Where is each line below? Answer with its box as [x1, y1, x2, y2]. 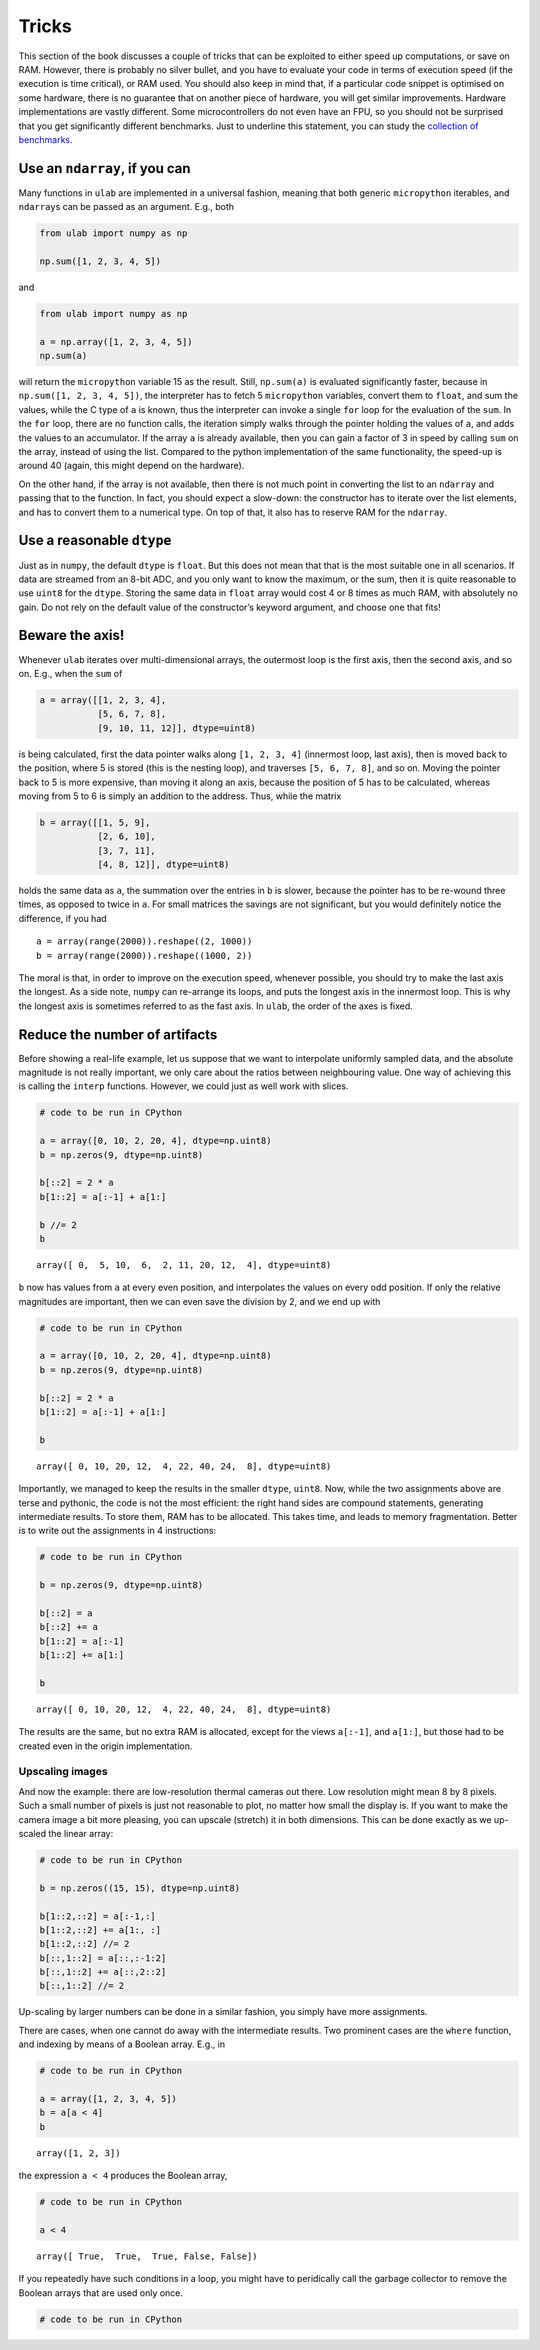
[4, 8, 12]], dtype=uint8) [97, 859, 230, 870]
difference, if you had [18, 912, 107, 924]
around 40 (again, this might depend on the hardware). [18, 460, 245, 472]
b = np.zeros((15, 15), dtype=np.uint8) [39, 1882, 240, 1894]
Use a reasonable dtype [18, 532, 172, 549]
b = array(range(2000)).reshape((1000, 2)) [36, 950, 253, 961]
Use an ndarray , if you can [18, 160, 191, 177]
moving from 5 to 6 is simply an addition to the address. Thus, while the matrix [18, 790, 342, 802]
